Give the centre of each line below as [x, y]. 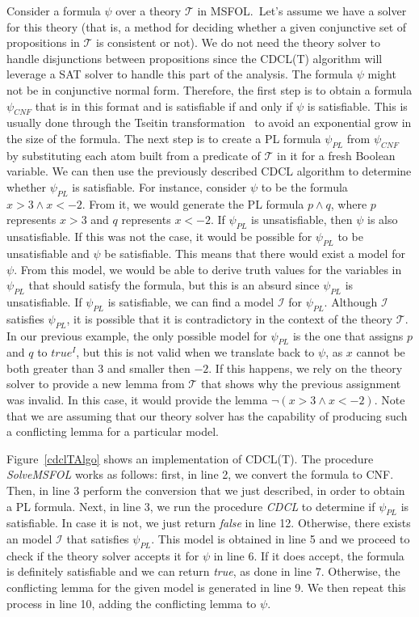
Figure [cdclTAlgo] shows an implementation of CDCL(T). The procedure [190, 458]
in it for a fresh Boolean [336, 155]
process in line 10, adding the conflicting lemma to [132, 603]
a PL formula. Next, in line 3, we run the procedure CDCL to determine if [191, 506]
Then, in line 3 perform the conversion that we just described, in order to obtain [206, 490]
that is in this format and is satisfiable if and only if [164, 106]
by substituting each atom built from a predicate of [134, 155]
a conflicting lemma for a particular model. [113, 431]
